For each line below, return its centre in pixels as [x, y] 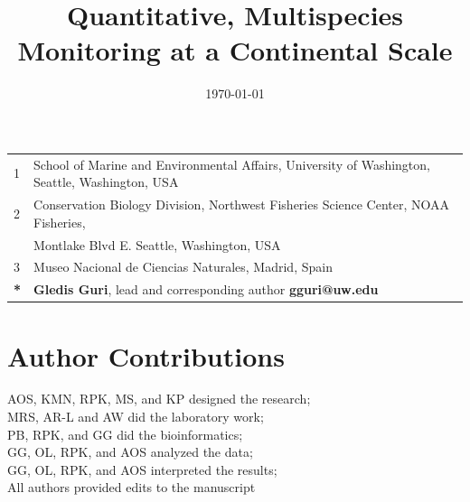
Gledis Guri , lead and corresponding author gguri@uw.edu [206, 289]
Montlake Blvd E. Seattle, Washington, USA [157, 244]
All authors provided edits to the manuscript [132, 487]
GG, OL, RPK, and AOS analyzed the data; [130, 452]
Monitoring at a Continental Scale [235, 50]
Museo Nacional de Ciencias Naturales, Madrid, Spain [183, 267]
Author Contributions [146, 355]
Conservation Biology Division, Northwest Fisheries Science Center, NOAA [242, 205]
